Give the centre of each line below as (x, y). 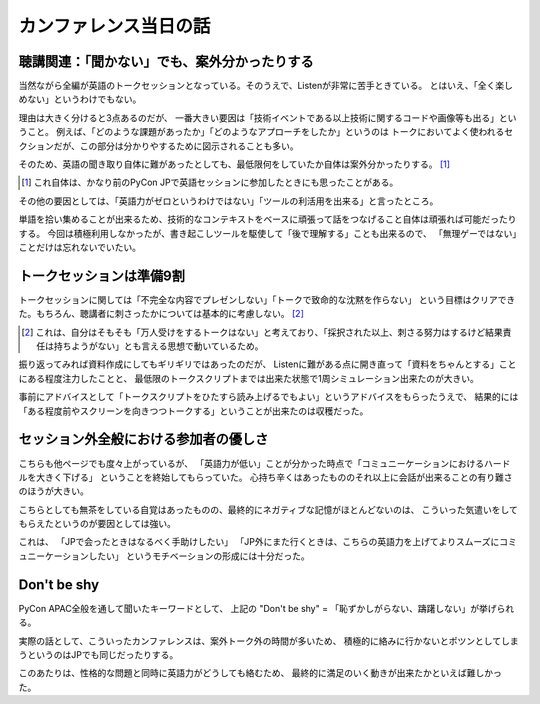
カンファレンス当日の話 (114, 26)
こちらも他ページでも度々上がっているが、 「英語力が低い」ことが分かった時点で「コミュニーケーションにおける (251, 463)
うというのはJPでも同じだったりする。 (98, 654)
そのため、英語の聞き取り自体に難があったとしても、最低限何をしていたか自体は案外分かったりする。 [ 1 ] (234, 164)
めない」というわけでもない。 (80, 99)
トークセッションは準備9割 (101, 275)
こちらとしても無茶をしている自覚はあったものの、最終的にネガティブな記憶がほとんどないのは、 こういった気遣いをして (268, 509)
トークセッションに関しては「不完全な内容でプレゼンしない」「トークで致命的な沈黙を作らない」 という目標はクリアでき (267, 299)
